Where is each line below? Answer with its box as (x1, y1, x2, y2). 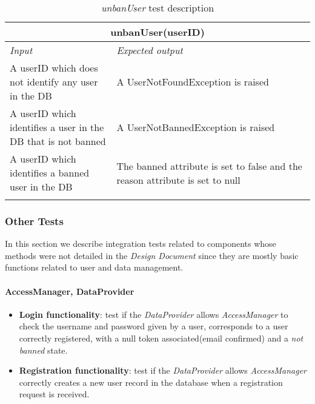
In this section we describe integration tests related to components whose (5, 237, 276, 250)
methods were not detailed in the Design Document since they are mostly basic (5, 249, 299, 261)
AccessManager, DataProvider (5, 284, 134, 297)
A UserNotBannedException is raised (116, 120, 275, 134)
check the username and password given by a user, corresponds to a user (19, 320, 288, 332)
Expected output (116, 43, 183, 57)
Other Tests (5, 213, 64, 228)
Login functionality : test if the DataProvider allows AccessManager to (19, 308, 288, 320)
